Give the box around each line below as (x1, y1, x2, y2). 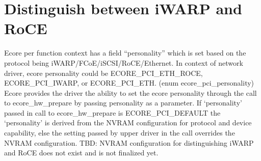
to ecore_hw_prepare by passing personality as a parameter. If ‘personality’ (4, 97, 242, 108)
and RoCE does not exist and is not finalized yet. (4, 147, 159, 158)
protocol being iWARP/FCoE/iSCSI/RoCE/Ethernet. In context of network (4, 57, 243, 68)
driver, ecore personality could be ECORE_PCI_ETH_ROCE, (4, 67, 203, 78)
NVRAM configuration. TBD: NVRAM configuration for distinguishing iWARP (4, 137, 254, 148)
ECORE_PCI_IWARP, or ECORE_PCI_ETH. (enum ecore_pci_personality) (4, 77, 254, 88)
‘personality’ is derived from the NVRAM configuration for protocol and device (4, 117, 252, 128)
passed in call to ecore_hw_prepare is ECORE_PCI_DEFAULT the (4, 107, 221, 118)
